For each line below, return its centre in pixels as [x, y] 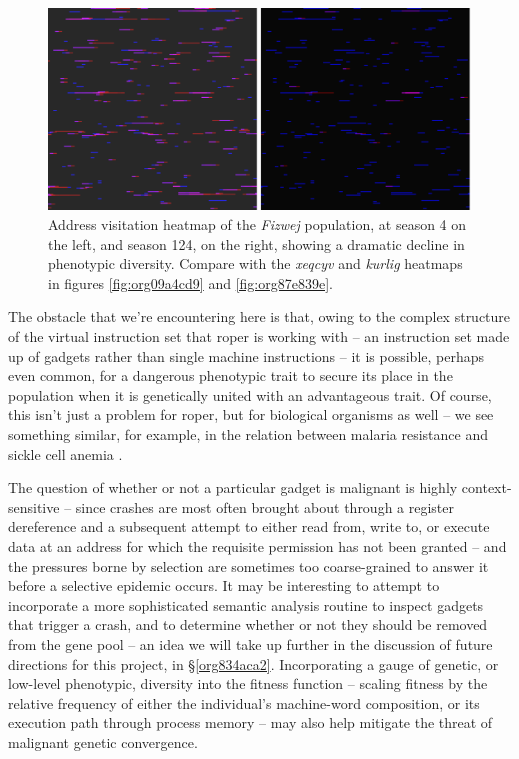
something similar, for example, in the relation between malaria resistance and [248, 434]
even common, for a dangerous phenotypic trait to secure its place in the [230, 375]
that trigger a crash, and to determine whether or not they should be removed [248, 624]
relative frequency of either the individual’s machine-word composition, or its [244, 702]
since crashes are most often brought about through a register [265, 506]
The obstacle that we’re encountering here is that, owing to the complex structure [259, 316]
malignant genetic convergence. [103, 741]
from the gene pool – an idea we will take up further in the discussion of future [250, 643]
